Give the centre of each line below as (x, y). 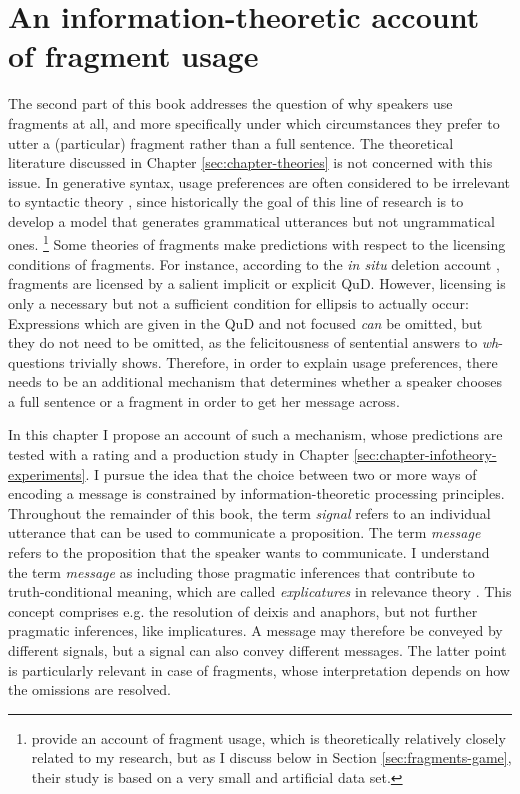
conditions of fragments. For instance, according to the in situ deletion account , (254, 263)
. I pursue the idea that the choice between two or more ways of (281, 473)
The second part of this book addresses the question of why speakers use (230, 103)
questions (36, 361)
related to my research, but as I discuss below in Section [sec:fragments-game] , (271, 757)
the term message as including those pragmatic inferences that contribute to (241, 571)
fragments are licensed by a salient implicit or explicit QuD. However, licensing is (257, 283)
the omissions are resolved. (89, 689)
